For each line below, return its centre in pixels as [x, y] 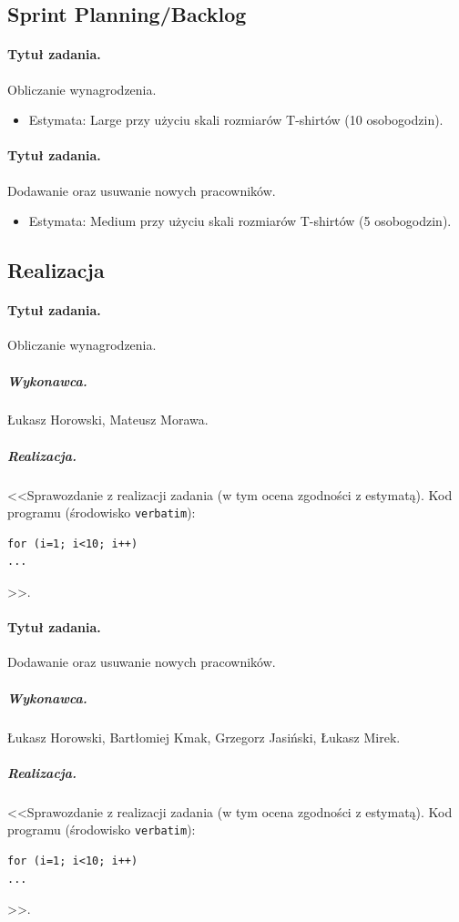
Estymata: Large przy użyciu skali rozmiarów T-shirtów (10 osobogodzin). [236, 120]
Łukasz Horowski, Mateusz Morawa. [108, 420]
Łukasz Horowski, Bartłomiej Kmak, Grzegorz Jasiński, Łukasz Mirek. [204, 737]
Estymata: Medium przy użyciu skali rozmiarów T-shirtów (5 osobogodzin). [240, 221]
